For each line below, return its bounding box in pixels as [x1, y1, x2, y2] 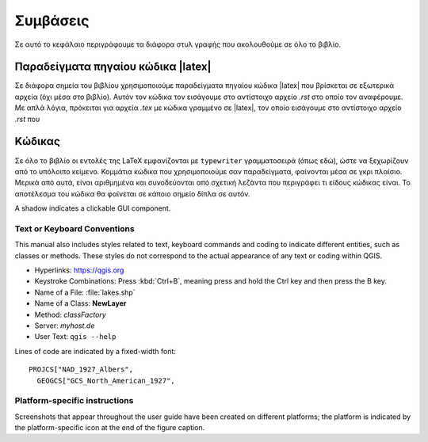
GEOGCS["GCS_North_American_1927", [36, 376, 176, 385]
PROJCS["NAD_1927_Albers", [29, 365, 134, 374]
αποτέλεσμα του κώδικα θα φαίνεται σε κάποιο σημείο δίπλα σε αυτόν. [14, 189, 250, 198]
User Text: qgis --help [34, 332, 117, 341]
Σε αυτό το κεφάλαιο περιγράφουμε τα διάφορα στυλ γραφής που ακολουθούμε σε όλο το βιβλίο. [14, 40, 341, 49]
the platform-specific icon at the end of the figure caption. [14, 423, 205, 432]
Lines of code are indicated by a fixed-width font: [14, 346, 176, 356]
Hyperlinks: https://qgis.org [34, 265, 124, 275]
